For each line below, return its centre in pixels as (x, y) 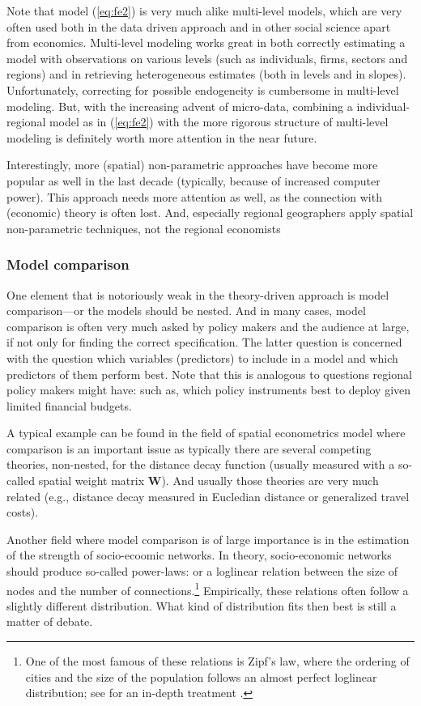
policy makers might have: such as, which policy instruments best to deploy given (209, 390)
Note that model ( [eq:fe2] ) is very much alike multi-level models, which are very (204, 11)
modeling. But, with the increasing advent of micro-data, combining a (180, 106)
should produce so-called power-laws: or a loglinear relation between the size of (202, 571)
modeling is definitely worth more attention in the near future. (162, 137)
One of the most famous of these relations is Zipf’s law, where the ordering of (217, 661)
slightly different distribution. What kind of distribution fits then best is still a (202, 605)
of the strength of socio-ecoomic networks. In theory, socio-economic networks (199, 555)
